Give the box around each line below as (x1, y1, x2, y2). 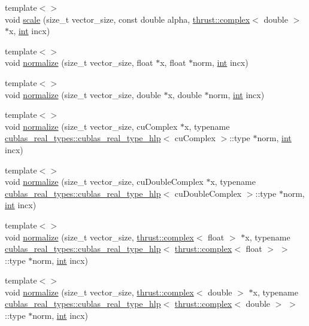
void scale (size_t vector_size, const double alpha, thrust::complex (5, 13, 250, 25)
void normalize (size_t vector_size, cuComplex (5, 120, 178, 132)
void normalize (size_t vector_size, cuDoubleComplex (5, 175, 204, 188)
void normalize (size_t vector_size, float (5, 56, 153, 69)
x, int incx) (9, 25, 50, 37)
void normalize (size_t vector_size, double (5, 88, 161, 100)
